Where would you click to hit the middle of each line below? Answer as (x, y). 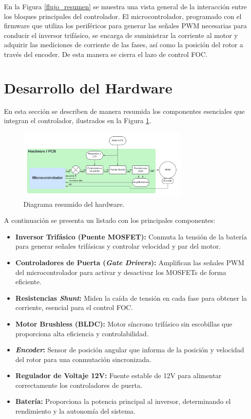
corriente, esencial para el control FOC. (74, 307)
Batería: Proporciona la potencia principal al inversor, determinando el (123, 401)
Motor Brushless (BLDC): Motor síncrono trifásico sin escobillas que (124, 323)
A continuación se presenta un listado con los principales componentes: (110, 220)
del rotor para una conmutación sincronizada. (83, 359)
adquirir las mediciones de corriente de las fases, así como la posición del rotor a (124, 45)
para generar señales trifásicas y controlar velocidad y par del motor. (118, 246)
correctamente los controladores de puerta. (79, 385)
